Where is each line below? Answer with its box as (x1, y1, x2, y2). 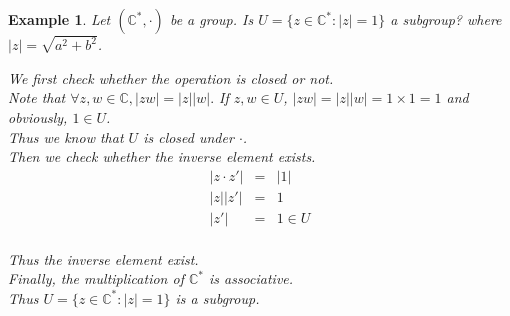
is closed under (143, 126, 234, 147)
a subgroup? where (390, 9, 502, 29)
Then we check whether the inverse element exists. (8, 146, 316, 167)
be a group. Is (169, 9, 254, 29)
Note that (8, 87, 66, 108)
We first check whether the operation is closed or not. (8, 67, 334, 88)
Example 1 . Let (8, 9, 111, 29)
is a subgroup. (175, 287, 260, 308)
